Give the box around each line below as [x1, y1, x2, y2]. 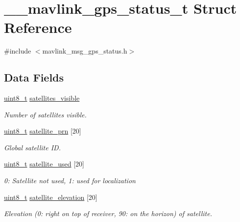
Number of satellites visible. [4, 109, 87, 119]
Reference [4, 17, 72, 37]
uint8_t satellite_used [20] [4, 159, 84, 169]
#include [4, 46, 31, 56]
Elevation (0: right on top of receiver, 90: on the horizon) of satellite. [4, 208, 212, 219]
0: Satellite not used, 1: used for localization [4, 175, 136, 186]
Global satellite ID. [4, 142, 61, 152]
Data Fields [4, 70, 64, 85]
